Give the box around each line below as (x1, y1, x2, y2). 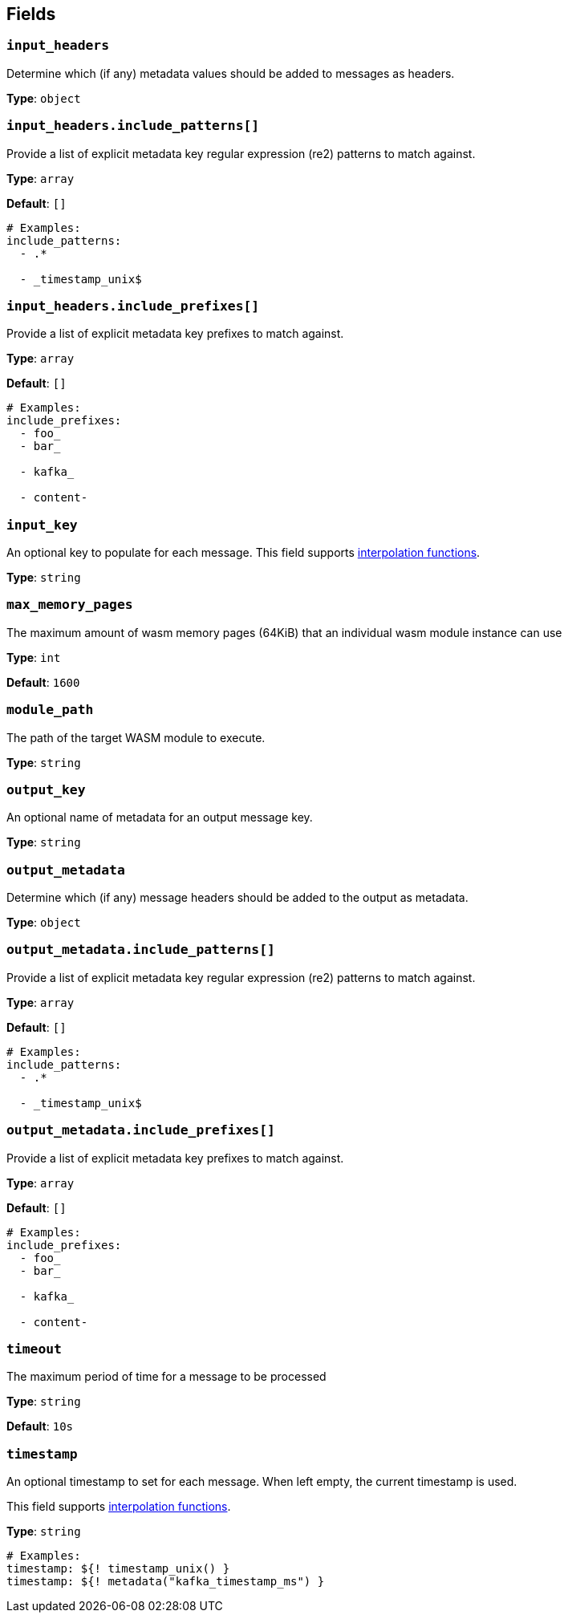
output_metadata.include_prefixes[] (6, 1122, 275, 1138)
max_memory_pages (6, 597, 133, 613)
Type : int (6, 650, 61, 664)
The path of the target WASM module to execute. (6, 730, 266, 745)
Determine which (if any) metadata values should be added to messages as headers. (6, 66, 455, 80)
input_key (6, 517, 78, 533)
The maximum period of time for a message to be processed (6, 1369, 327, 1384)
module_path (6, 702, 94, 718)
